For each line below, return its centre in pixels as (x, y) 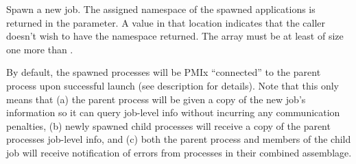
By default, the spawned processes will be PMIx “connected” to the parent (164, 72)
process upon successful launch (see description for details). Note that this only (173, 85)
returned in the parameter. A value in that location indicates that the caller (166, 22)
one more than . (40, 49)
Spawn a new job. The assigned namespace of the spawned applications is (161, 9)
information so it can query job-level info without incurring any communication (173, 112)
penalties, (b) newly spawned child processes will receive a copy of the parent (168, 125)
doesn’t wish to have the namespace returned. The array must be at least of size (175, 36)
